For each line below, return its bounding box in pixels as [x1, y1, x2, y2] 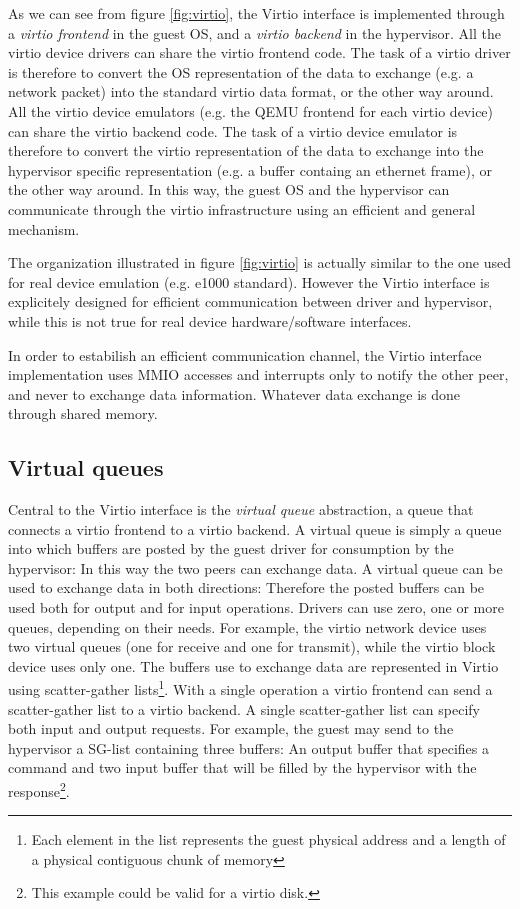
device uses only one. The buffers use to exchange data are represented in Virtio [8, 655, 499, 676]
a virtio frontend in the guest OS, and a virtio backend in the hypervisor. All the [8, 22, 501, 43]
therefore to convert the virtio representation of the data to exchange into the [8, 140, 484, 161]
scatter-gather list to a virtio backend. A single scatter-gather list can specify [8, 698, 480, 719]
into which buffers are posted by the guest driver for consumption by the [8, 538, 454, 559]
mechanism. [8, 218, 80, 239]
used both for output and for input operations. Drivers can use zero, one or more [8, 597, 504, 618]
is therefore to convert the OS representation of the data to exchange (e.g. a [8, 61, 474, 82]
